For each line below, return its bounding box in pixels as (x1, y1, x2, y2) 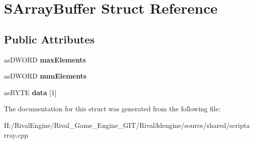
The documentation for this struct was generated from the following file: (4, 103, 221, 114)
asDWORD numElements (4, 71, 87, 81)
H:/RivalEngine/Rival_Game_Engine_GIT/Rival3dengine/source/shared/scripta (4, 120, 250, 130)
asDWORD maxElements (4, 54, 86, 64)
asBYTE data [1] (4, 87, 57, 97)
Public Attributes (4, 31, 95, 46)
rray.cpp (4, 129, 28, 140)
